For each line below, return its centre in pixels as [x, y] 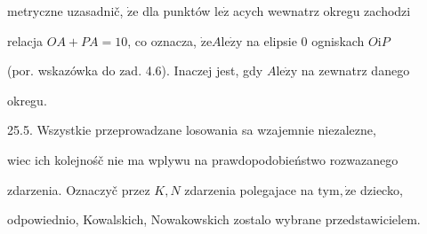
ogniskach [338, 40]
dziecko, [381, 189]
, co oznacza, [162, 40]
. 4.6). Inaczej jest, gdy [201, 70]
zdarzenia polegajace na [249, 189]
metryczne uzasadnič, [65, 11]
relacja [25, 40]
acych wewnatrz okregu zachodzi [322, 11]
